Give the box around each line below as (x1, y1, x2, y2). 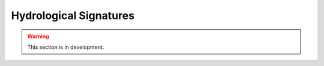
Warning (27, 33, 49, 40)
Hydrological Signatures (11, 9, 135, 22)
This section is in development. (27, 43, 104, 51)
